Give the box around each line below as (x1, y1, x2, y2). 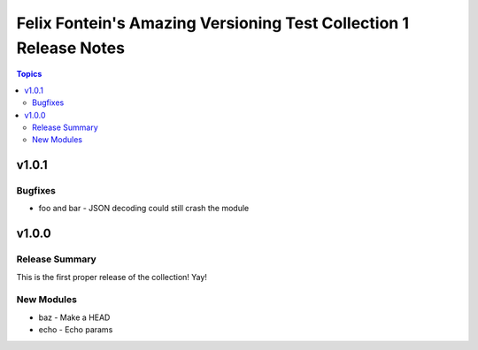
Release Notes (16, 38, 126, 57)
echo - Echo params (38, 324, 113, 335)
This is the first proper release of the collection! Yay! (16, 271, 208, 282)
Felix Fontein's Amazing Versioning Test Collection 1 (16, 13, 409, 33)
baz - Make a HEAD (38, 312, 111, 323)
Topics (16, 69, 42, 80)
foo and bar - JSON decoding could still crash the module (38, 203, 250, 214)
